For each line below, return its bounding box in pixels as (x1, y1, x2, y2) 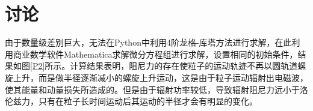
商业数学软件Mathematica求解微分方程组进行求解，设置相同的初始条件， (13, 47, 298, 60)
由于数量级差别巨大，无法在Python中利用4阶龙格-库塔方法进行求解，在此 (5, 36, 292, 49)
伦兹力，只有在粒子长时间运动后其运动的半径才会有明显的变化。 (5, 95, 258, 107)
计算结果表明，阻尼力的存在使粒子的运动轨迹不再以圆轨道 (70, 59, 298, 72)
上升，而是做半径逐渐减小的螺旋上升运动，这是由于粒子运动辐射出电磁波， (13, 71, 308, 83)
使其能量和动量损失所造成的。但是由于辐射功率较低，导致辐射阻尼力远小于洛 (5, 83, 308, 95)
